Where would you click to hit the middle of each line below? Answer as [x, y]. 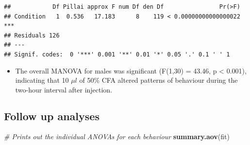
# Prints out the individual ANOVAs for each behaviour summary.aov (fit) [117, 136]
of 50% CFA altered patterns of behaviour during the [158, 80]
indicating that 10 [42, 80]
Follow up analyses [52, 116]
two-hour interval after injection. [64, 89]
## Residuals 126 [32, 35]
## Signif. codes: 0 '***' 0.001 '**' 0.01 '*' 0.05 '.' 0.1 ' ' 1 [117, 54]
